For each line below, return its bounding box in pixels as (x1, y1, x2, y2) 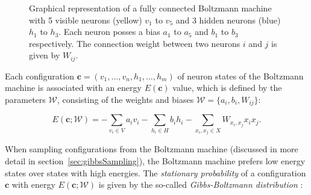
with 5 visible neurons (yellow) (29, 13, 142, 26)
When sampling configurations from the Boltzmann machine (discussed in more (5, 143, 298, 155)
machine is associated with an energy (5, 81, 142, 94)
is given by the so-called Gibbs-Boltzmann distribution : (98, 178, 303, 191)
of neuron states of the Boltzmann (177, 69, 304, 82)
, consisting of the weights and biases (57, 93, 194, 106)
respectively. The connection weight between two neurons (29, 37, 240, 49)
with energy (11, 178, 55, 191)
